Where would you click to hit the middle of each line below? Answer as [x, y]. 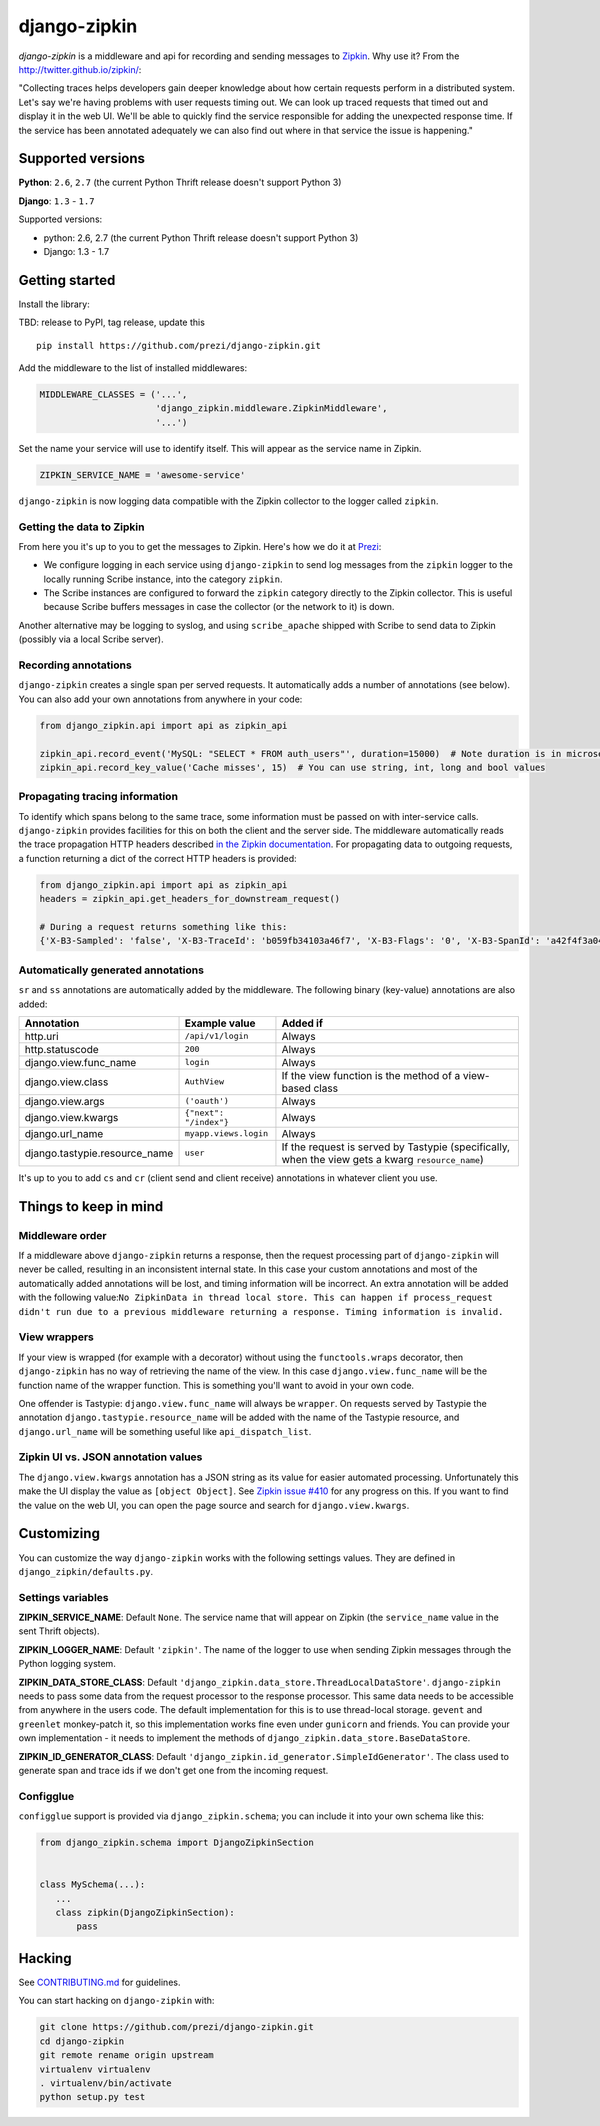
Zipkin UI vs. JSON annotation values [110, 1457]
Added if [302, 1023]
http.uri [41, 1036]
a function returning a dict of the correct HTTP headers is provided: [157, 858]
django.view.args [64, 1101]
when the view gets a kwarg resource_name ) [382, 1159]
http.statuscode [61, 1049]
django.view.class [66, 1082]
